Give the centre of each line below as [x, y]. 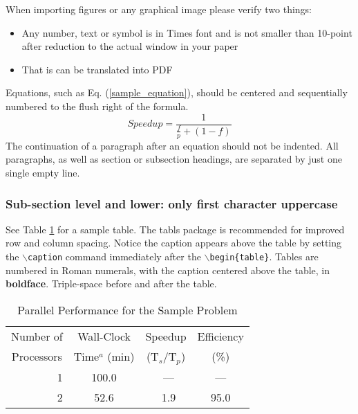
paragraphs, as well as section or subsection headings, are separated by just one [174, 159]
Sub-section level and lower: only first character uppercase [172, 203]
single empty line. [43, 172]
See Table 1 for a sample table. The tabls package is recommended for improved [175, 229]
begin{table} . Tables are [264, 256]
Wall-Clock [104, 336]
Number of [37, 336]
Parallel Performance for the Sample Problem [128, 309]
